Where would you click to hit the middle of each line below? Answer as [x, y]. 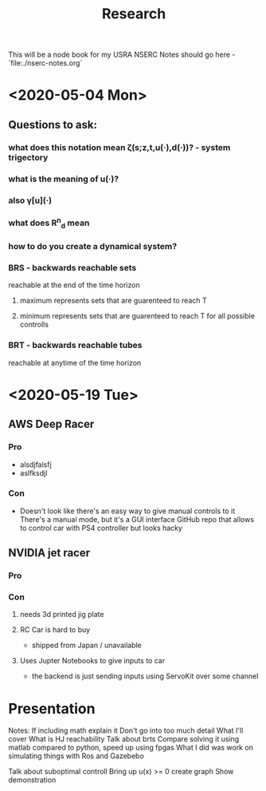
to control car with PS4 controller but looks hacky [101, 528]
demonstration [32, 780]
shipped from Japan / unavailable [86, 645]
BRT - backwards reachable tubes [75, 346]
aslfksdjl [33, 473]
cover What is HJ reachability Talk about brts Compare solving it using [124, 739]
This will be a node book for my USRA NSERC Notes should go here [119, 55]
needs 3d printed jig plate [62, 615]
